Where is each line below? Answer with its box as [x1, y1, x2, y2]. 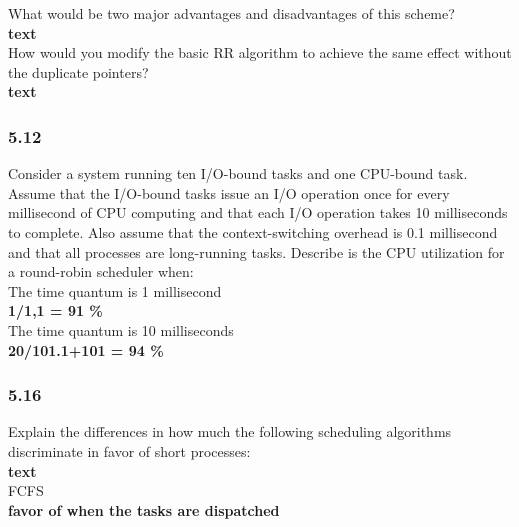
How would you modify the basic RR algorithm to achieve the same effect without [8, 42, 512, 63]
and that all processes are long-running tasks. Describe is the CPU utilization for [8, 241, 505, 262]
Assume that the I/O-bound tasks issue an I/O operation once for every [8, 182, 450, 203]
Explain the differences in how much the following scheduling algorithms [8, 421, 452, 442]
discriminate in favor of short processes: [8, 440, 251, 461]
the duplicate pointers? [8, 61, 149, 82]
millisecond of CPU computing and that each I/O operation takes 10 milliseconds [8, 202, 508, 223]
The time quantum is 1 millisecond [8, 280, 222, 301]
